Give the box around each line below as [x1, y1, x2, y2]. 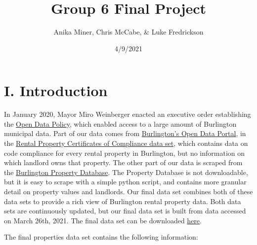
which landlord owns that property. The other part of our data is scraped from [4, 157, 243, 168]
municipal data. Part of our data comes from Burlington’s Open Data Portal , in [4, 128, 246, 139]
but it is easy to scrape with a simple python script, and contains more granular [4, 176, 247, 187]
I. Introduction [4, 80, 108, 101]
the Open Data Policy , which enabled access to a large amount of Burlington [4, 118, 237, 129]
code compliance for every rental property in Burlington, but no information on [4, 147, 245, 158]
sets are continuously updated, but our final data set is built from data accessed [4, 206, 246, 216]
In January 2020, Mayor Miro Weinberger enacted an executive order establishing [4, 109, 251, 119]
